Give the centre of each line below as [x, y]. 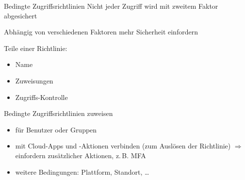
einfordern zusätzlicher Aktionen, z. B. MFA [81, 155]
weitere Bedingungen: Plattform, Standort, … [82, 172]
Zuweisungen [34, 80]
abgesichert [21, 15]
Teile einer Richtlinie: [36, 48]
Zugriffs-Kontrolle [41, 97]
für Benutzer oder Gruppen [56, 129]
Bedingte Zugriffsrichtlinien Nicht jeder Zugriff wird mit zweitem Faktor [111, 6]
